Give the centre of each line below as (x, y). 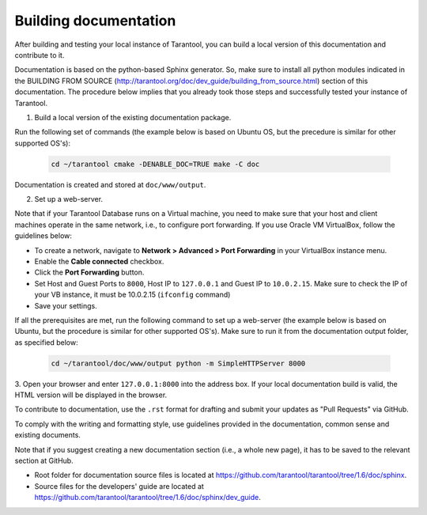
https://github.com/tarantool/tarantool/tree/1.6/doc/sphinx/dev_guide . (147, 498)
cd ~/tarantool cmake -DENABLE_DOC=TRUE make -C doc (155, 164)
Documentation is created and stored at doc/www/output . (110, 184)
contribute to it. (40, 55)
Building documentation (95, 21)
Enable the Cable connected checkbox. (99, 261)
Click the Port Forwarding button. (89, 272)
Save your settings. (66, 305)
